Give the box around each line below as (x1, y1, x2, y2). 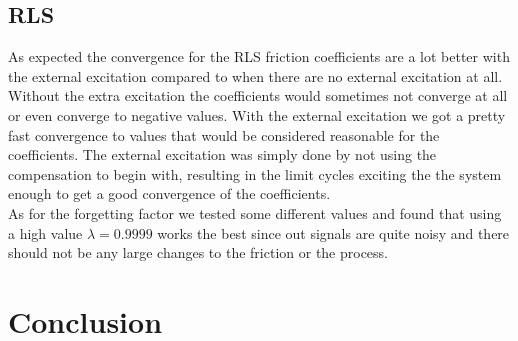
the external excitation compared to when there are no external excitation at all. (8, 65, 503, 86)
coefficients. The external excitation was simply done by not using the (8, 144, 437, 165)
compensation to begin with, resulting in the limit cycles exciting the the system (8, 163, 502, 184)
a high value (8, 222, 83, 243)
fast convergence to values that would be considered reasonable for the (8, 124, 440, 145)
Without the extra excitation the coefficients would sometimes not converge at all (8, 85, 508, 106)
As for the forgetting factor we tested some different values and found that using (8, 202, 502, 223)
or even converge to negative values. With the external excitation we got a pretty (8, 104, 506, 125)
